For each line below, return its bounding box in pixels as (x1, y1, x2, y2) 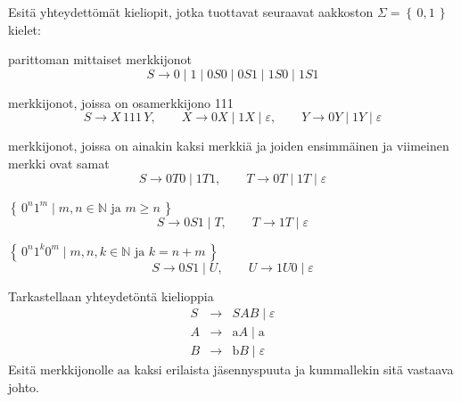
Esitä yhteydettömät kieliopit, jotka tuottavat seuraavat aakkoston (8, 3, 374, 21)
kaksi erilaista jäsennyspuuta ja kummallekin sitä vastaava (134, 360, 454, 379)
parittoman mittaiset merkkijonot (8, 50, 192, 69)
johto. (8, 377, 40, 396)
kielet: (8, 20, 41, 38)
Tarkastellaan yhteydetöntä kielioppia (8, 286, 214, 305)
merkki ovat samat (8, 153, 110, 172)
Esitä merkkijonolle (8, 360, 114, 379)
